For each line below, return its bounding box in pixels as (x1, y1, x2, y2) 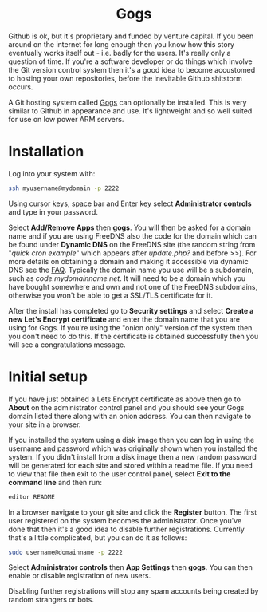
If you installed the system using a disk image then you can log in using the (8, 435, 255, 444)
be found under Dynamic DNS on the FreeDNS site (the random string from (8, 239, 256, 249)
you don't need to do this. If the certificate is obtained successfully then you (8, 331, 259, 341)
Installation (8, 143, 84, 160)
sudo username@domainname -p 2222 (8, 548, 124, 556)
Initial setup (8, 368, 88, 385)
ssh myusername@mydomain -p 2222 (8, 184, 120, 192)
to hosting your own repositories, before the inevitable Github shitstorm (8, 73, 243, 83)
